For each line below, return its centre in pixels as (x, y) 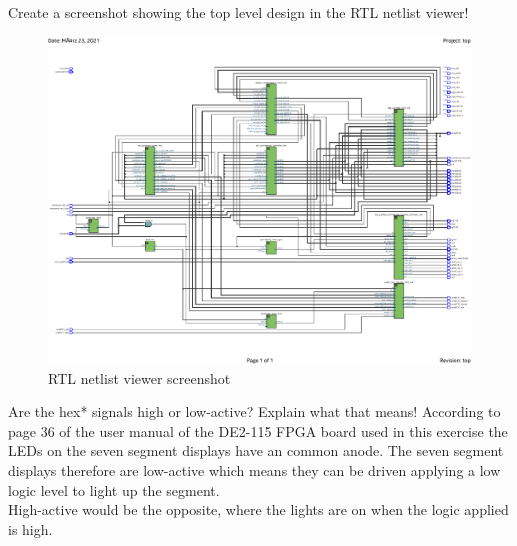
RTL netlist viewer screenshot (139, 377)
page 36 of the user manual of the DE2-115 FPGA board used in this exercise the (258, 430)
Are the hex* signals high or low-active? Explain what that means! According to (254, 411)
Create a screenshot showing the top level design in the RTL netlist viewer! (238, 12)
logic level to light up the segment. (114, 489)
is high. (30, 528)
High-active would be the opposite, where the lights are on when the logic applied (258, 509)
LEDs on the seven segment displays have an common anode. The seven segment (256, 450)
